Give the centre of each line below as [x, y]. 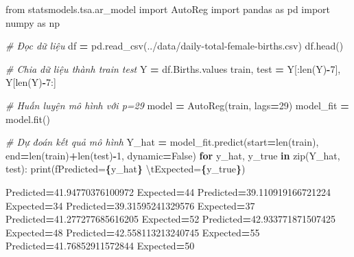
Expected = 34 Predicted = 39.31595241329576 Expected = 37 [130, 205]
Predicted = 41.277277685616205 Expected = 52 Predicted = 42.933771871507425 [170, 219]
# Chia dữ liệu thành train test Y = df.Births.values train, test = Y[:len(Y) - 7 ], [173, 68]
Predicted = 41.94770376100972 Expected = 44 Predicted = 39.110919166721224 [168, 191]
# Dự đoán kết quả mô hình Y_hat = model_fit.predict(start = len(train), [162, 142]
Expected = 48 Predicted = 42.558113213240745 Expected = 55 [133, 232]
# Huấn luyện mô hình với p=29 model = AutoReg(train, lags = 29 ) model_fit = [177, 105]
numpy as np [33, 22]
